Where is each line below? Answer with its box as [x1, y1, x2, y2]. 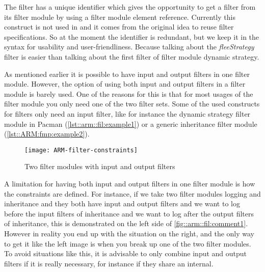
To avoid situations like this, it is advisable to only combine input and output [4, 248, 247, 259]
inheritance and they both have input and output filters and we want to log [4, 198, 240, 209]
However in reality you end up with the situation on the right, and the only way [4, 228, 254, 238]
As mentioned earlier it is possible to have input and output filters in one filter [4, 68, 250, 79]
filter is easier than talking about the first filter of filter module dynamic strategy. [4, 51, 259, 62]
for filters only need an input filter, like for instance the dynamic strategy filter [4, 108, 251, 119]
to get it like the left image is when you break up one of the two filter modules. [4, 238, 251, 249]
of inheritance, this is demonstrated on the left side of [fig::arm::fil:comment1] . [4, 218, 248, 229]
